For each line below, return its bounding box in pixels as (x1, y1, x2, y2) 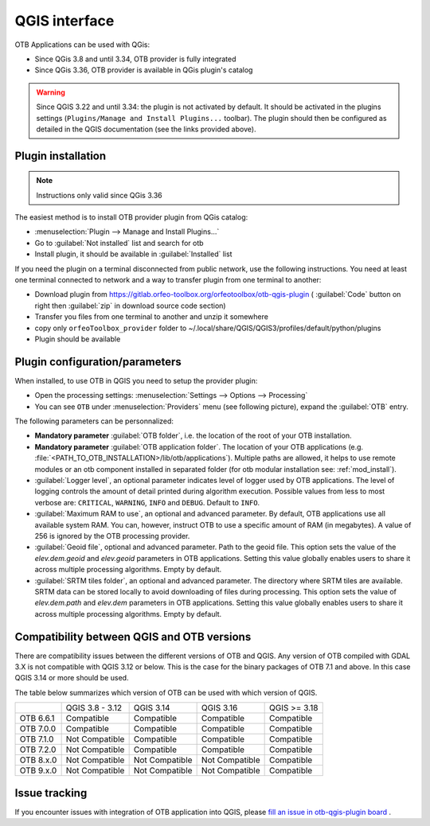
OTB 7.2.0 (19, 744, 57, 755)
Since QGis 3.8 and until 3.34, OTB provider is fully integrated (34, 54, 236, 64)
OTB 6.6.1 (19, 713, 55, 724)
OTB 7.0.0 (19, 723, 57, 734)
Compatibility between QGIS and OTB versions (14, 629, 252, 644)
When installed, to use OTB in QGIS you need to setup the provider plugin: (14, 376, 258, 385)
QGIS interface (14, 12, 115, 29)
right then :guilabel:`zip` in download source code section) (34, 301, 226, 310)
